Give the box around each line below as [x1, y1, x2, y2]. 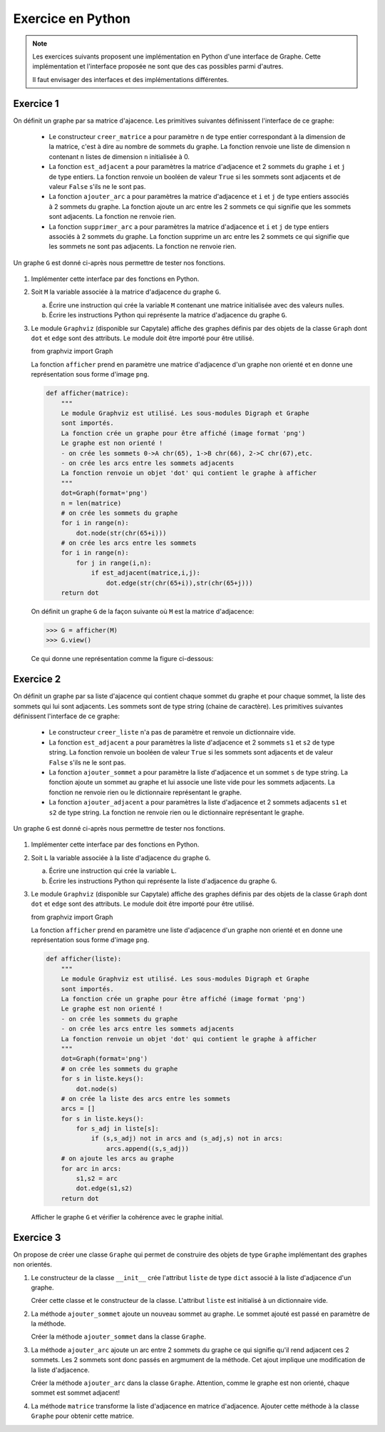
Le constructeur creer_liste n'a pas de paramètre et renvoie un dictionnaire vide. [48, 728, 296, 737]
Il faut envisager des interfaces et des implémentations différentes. [32, 75, 230, 83]
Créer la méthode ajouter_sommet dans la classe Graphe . [31, 1332, 207, 1341]
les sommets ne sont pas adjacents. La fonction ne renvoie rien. [48, 242, 237, 251]
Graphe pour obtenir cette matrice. [31, 1412, 135, 1421]
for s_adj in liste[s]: [76, 1125, 160, 1133]
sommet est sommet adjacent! [31, 1388, 120, 1397]
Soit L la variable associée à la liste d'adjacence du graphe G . [31, 853, 211, 862]
